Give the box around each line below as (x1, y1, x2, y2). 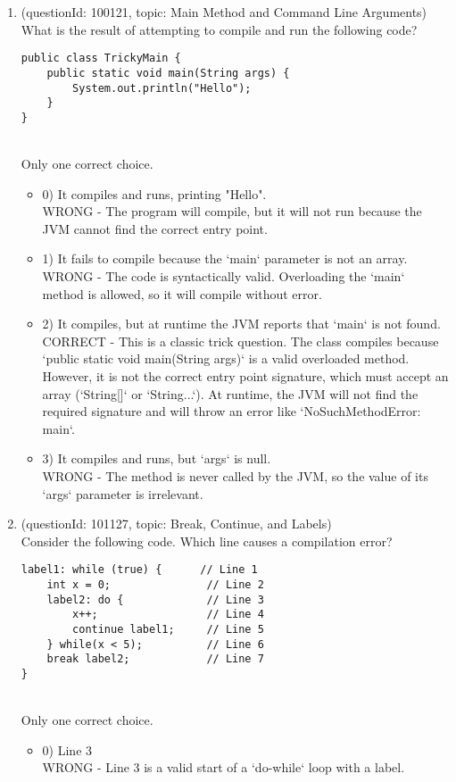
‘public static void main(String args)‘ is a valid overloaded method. (42, 349, 410, 368)
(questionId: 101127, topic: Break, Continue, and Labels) (21, 514, 332, 533)
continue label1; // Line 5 (72, 622, 264, 636)
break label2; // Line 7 (46, 653, 264, 666)
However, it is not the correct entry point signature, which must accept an (42, 367, 449, 385)
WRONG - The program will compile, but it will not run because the (42, 202, 422, 220)
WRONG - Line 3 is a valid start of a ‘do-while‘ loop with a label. (42, 758, 405, 777)
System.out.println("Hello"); (72, 81, 252, 95)
